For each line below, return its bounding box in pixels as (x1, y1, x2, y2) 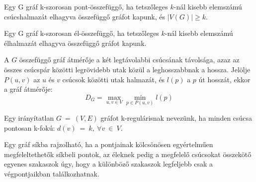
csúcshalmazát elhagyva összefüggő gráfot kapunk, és (4, 11, 165, 21)
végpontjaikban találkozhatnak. (4, 168, 99, 179)
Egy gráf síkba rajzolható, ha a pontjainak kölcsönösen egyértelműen (4, 139, 213, 150)
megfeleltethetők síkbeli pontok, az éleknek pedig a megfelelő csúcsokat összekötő (4, 149, 252, 159)
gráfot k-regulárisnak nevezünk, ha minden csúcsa (100, 112, 253, 123)
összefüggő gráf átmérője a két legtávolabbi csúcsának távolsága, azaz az (19, 54, 240, 65)
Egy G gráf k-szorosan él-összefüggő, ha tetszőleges (4, 28, 159, 38)
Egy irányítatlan (4, 112, 54, 123)
